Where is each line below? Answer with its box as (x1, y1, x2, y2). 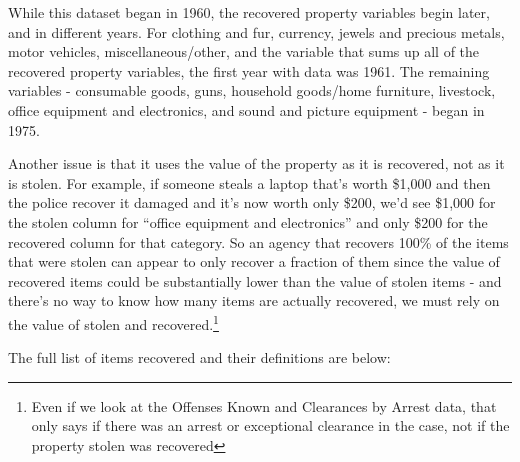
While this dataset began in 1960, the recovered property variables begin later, (8, 2, 490, 22)
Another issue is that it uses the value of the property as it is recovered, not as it (8, 153, 505, 174)
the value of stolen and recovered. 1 (8, 310, 219, 334)
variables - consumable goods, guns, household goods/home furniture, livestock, (8, 80, 496, 101)
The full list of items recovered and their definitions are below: (8, 347, 391, 368)
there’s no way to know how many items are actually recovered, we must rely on (8, 290, 500, 311)
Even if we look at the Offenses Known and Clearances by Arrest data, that (31, 395, 497, 416)
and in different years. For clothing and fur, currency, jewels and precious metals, (8, 21, 505, 42)
